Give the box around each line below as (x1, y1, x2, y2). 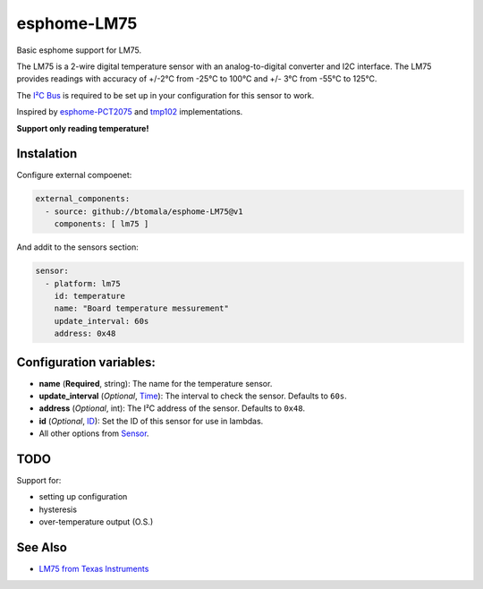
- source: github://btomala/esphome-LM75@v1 (45, 206, 243, 217)
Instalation (16, 146, 78, 161)
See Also (16, 540, 67, 555)
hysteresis (38, 504, 78, 515)
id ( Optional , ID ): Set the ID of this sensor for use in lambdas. (38, 415, 264, 426)
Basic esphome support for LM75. (16, 45, 142, 55)
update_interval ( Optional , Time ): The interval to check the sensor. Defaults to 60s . (38, 390, 348, 401)
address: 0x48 (54, 329, 116, 339)
